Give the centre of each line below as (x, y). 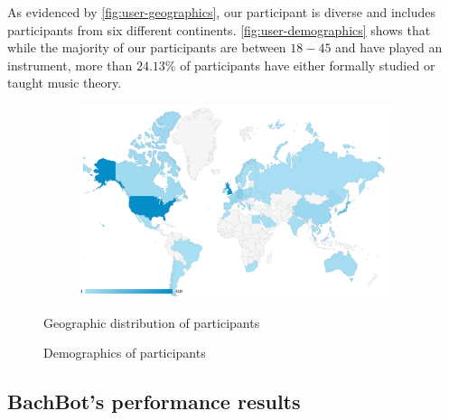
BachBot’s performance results (154, 401)
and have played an (389, 47)
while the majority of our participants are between (147, 47)
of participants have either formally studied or (308, 65)
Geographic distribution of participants (152, 322)
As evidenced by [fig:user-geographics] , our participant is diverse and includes (221, 12)
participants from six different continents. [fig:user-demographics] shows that (219, 29)
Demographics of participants (125, 353)
